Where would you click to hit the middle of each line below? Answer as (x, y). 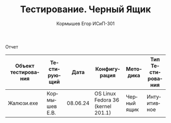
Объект (25, 66)
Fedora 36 (107, 100)
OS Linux (105, 93)
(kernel (103, 106)
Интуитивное (154, 103)
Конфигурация (108, 72)
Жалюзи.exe (23, 103)
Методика (134, 72)
